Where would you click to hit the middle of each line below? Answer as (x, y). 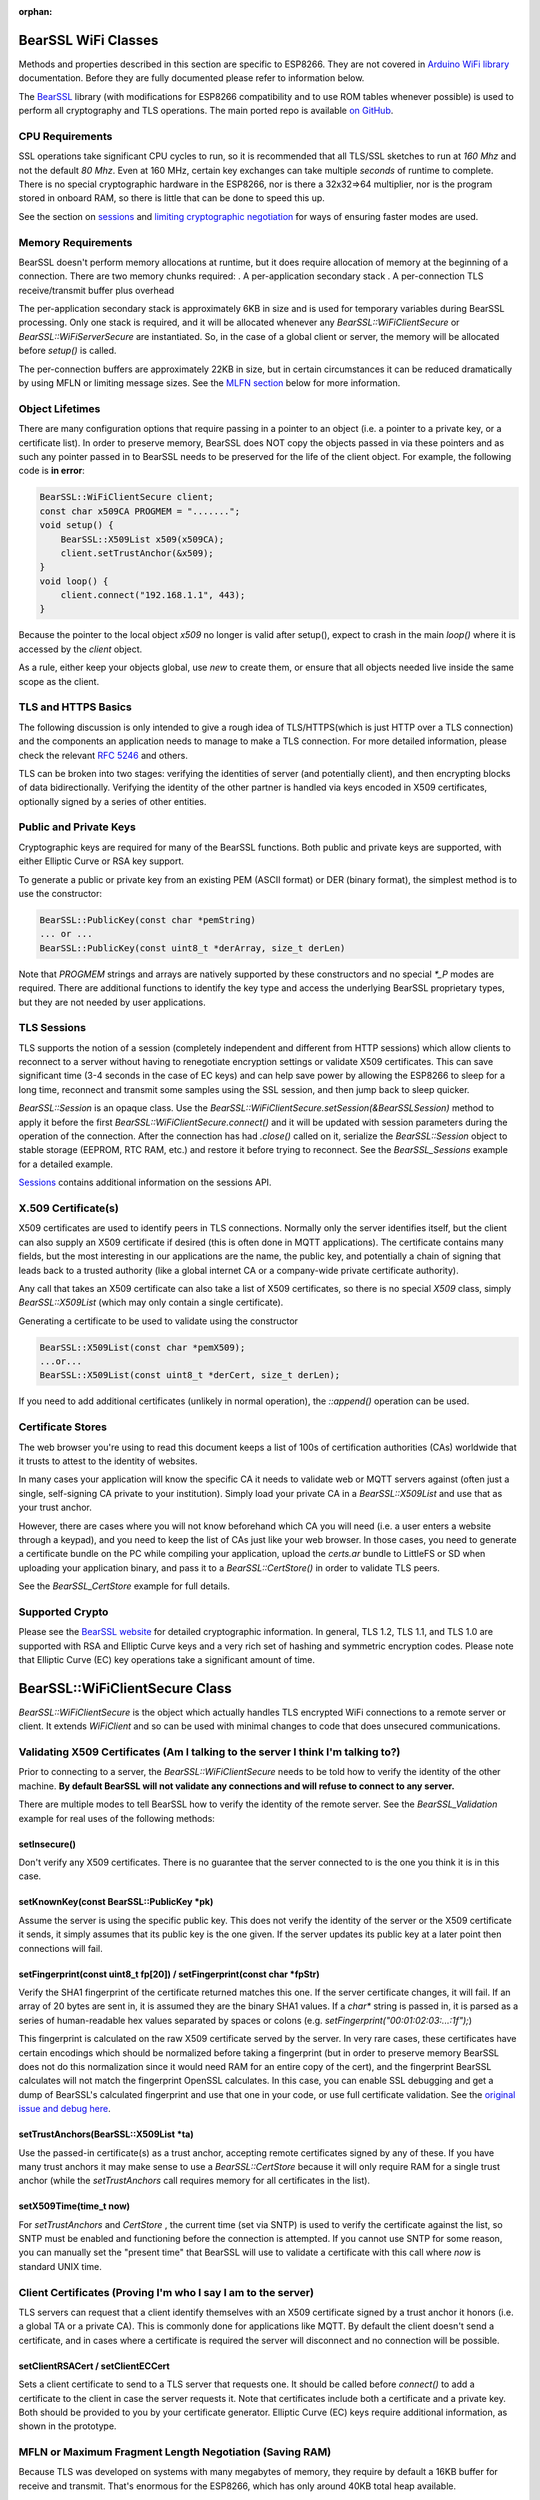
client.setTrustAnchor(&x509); (137, 553)
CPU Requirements (65, 136)
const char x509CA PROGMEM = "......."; (139, 511)
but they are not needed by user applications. (112, 1002)
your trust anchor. (55, 1507)
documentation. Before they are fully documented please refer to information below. (191, 78)
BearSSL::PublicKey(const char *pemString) (148, 920)
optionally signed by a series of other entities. (112, 801)
